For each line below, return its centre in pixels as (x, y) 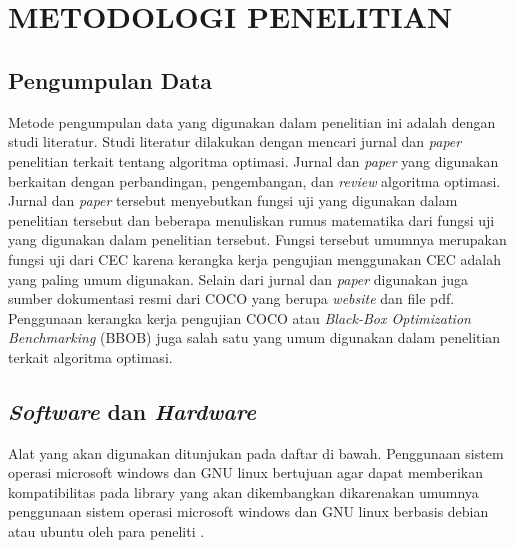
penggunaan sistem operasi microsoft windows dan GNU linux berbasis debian (248, 511)
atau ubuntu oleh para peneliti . (106, 531)
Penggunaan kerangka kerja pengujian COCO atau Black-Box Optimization (239, 317)
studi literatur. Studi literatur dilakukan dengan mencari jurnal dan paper (235, 141)
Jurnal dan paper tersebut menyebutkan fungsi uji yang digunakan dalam (233, 200)
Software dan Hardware (132, 410)
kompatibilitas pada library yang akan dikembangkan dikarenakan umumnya (243, 491)
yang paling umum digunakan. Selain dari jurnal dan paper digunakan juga (238, 278)
